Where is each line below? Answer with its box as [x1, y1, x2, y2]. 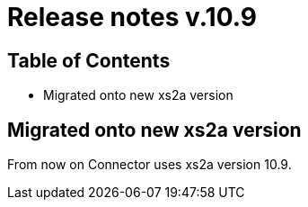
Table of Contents [7, 49, 171, 72]
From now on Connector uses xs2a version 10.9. [7, 157, 292, 173]
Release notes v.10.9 [7, 2, 257, 32]
